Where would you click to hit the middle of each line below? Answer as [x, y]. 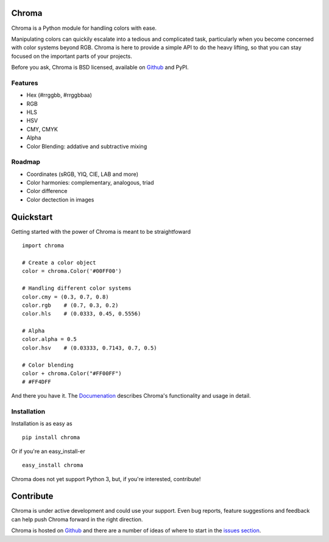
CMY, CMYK [42, 129]
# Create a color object [59, 262]
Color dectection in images [60, 199]
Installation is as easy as [42, 423]
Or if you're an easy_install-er [48, 451]
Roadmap [26, 162]
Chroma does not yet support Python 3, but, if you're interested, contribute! [106, 479]
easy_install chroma [53, 465]
